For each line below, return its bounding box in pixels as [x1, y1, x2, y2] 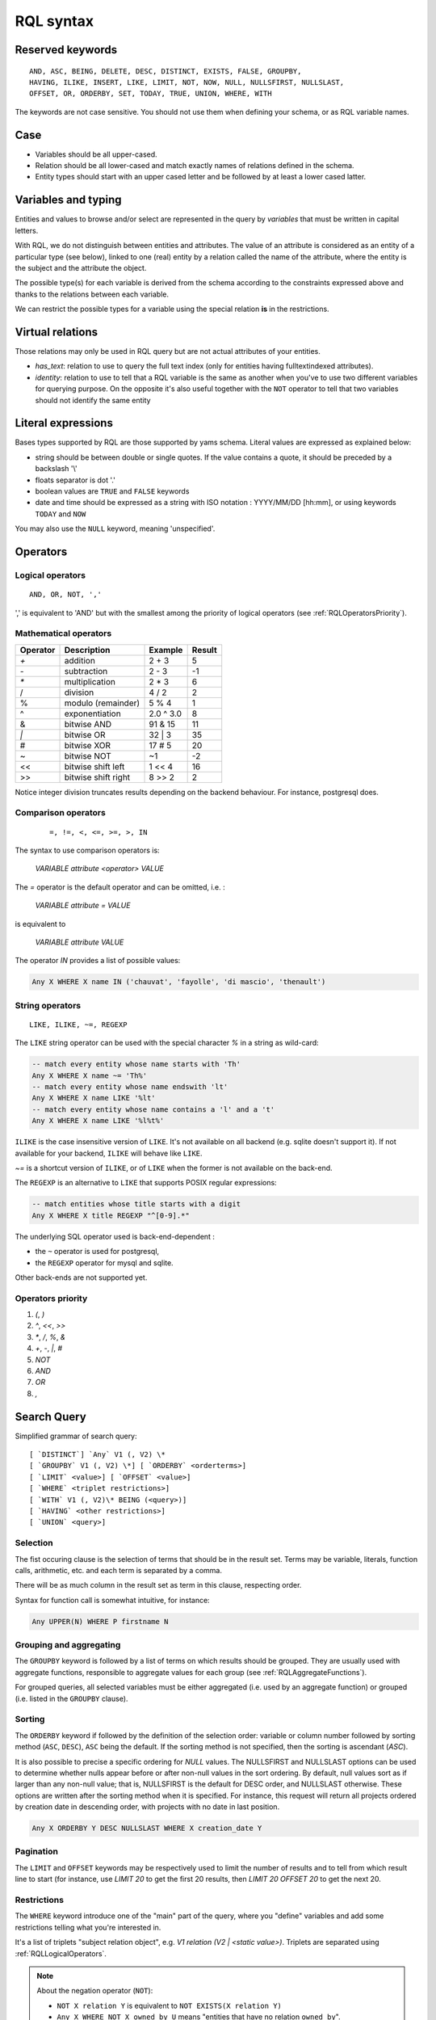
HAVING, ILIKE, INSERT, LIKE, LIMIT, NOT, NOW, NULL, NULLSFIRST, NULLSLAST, [29, 78, 345, 86]
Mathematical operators [15, 628, 112, 639]
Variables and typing [15, 193, 122, 207]
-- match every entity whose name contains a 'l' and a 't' [31, 1105, 275, 1114]
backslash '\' [35, 464, 78, 473]
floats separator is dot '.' [35, 475, 116, 485]
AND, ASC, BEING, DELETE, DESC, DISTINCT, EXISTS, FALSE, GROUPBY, [29, 66, 302, 76]
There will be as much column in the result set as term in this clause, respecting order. [15, 1580, 302, 1590]
